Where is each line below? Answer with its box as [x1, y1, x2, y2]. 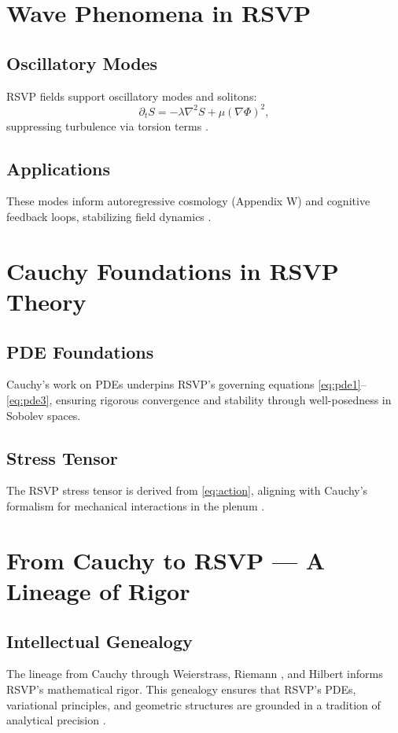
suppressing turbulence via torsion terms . [6, 117, 208, 134]
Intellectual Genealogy [6, 628, 193, 653]
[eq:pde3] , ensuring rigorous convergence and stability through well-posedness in [6, 392, 392, 408]
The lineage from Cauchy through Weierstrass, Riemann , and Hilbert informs [6, 665, 383, 682]
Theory [6, 285, 87, 318]
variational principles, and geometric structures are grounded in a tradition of [6, 696, 381, 713]
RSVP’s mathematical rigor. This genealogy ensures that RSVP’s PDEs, [6, 680, 356, 697]
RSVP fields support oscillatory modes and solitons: [6, 87, 257, 104]
